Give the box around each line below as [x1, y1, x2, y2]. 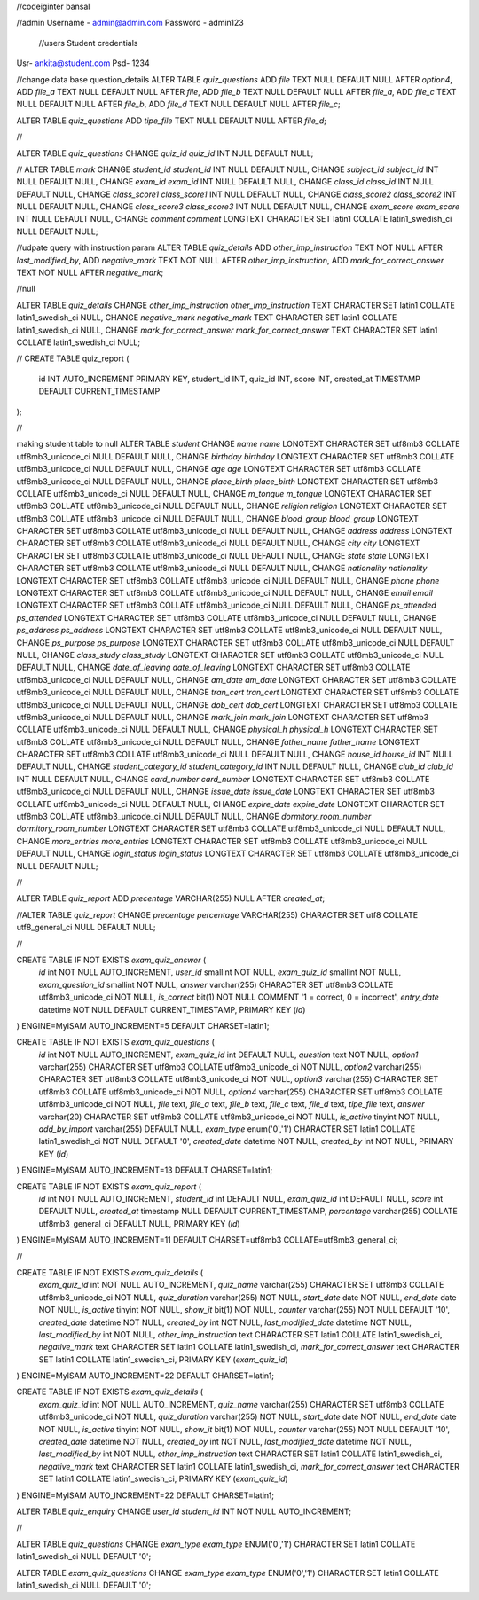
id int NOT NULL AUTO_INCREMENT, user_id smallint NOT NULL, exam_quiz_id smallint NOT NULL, [38, 967, 402, 977]
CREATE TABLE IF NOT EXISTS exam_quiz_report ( [16, 1180, 202, 1192]
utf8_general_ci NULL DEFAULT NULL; [16, 922, 156, 933]
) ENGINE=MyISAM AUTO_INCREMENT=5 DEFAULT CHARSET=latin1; [16, 1020, 270, 1031]
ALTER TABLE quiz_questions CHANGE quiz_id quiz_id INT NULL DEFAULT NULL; [16, 147, 314, 159]
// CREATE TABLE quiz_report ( [16, 353, 130, 364]
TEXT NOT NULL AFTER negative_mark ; [16, 267, 164, 278]
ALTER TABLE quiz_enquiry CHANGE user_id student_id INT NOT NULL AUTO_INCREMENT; [16, 1506, 352, 1517]
